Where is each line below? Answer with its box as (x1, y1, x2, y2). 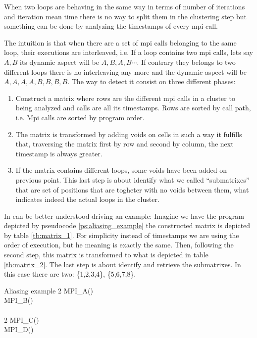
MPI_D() (4, 324, 34, 335)
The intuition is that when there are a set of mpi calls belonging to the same (4, 37, 237, 48)
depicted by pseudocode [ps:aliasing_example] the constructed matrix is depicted (4, 220, 251, 231)
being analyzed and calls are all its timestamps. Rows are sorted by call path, (15, 102, 251, 113)
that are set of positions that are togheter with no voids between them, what (15, 184, 249, 194)
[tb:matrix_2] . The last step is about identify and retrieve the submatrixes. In (4, 259, 241, 269)
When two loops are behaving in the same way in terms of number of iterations (4, 1, 245, 11)
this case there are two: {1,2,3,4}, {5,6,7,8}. (4, 269, 136, 279)
